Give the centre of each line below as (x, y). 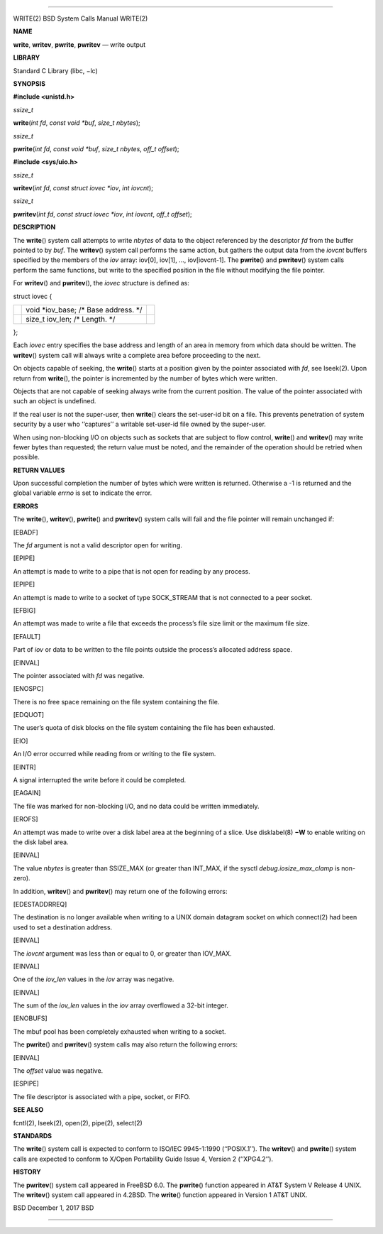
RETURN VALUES (39, 470)
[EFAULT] (27, 636)
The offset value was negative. (58, 1071)
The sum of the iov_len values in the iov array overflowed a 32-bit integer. (121, 1005)
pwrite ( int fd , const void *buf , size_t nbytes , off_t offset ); (96, 148)
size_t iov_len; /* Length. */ (71, 319)
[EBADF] (26, 532)
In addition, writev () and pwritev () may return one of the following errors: (120, 891)
